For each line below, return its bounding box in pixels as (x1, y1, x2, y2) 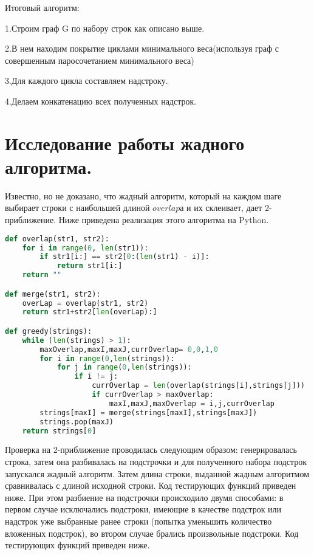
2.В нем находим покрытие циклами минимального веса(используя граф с (5, 42, 279, 55)
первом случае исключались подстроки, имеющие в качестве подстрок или (5, 503, 282, 515)
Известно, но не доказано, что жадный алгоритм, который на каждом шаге (5, 189, 282, 202)
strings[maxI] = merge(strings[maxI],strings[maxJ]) (39, 408, 258, 417)
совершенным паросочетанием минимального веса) (5, 53, 194, 66)
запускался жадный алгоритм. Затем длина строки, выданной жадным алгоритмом (5, 467, 310, 480)
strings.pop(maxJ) (39, 417, 114, 426)
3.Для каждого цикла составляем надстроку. (5, 74, 168, 87)
